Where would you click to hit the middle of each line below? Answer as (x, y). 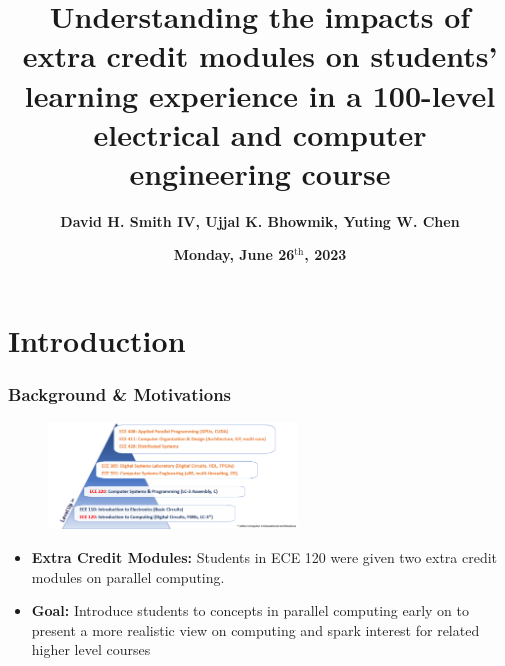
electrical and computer (260, 133)
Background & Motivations (120, 394)
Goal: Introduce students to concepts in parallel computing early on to (250, 610)
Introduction (97, 340)
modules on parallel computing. (128, 576)
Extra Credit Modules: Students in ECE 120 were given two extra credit (264, 556)
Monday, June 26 (234, 254)
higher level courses (91, 649)
